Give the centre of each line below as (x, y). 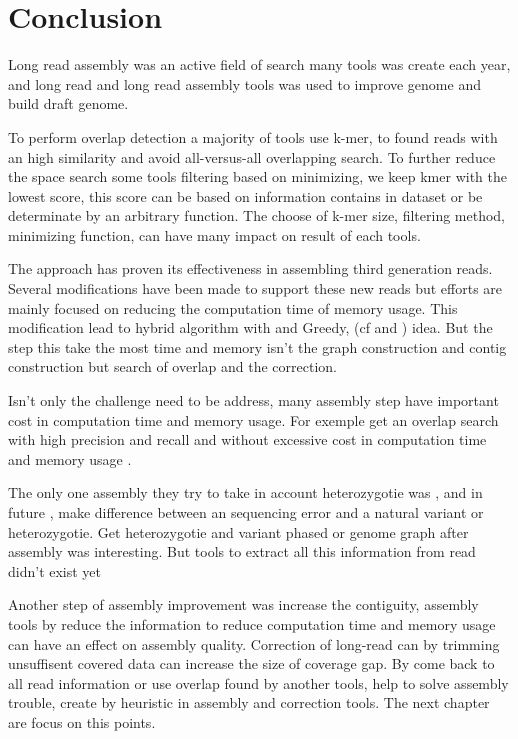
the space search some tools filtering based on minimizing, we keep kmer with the (257, 176)
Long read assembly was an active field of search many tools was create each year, (259, 64)
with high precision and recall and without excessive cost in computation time (247, 439)
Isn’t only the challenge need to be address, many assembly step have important (253, 400)
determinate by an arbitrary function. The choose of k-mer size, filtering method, (257, 215)
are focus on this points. (82, 721)
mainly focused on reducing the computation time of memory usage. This (233, 307)
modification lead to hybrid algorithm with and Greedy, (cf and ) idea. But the (250, 327)
